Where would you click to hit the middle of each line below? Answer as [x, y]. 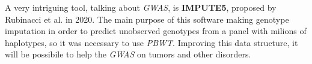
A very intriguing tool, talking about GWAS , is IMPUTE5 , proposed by [141, 7]
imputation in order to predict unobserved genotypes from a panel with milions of [156, 31]
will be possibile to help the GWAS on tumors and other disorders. [128, 54]
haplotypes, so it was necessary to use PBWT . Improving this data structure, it [151, 42]
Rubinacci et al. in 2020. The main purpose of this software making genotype [147, 19]
